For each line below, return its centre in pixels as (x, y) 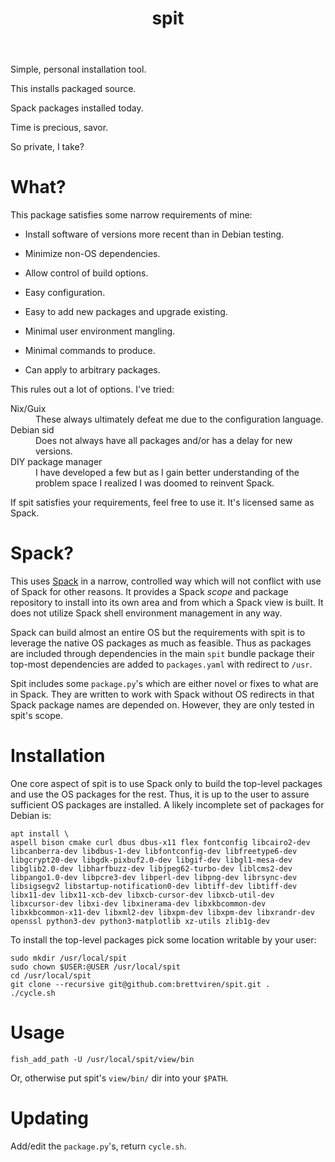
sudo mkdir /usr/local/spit (69, 958)
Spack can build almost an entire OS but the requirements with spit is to (158, 633)
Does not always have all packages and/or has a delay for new (164, 441)
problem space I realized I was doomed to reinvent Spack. (155, 483)
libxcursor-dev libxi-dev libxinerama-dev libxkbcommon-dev (138, 904)
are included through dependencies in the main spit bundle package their (163, 654)
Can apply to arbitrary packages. (92, 370)
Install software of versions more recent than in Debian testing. (154, 234)
